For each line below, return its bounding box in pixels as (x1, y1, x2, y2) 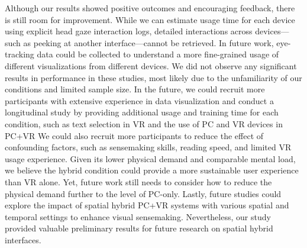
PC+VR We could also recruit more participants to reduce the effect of (5, 129, 264, 141)
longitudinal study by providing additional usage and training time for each (5, 106, 279, 118)
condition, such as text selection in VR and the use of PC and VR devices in (5, 117, 283, 130)
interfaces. (5, 233, 41, 246)
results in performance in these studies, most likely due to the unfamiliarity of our (5, 71, 302, 83)
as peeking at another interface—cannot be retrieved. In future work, (23, 36, 274, 49)
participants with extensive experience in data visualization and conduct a (5, 94, 274, 107)
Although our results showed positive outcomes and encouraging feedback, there (5, 2, 295, 14)
